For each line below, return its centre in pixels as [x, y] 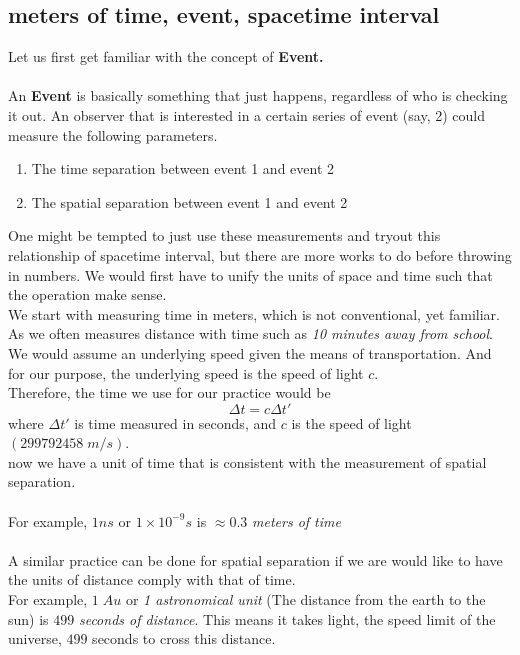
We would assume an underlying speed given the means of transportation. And [250, 352]
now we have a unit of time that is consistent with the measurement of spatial [247, 461]
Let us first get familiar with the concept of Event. [166, 56]
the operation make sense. [87, 294]
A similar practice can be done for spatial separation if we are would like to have [255, 559]
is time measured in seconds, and [175, 422]
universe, [35, 638]
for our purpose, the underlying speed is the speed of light [186, 372]
